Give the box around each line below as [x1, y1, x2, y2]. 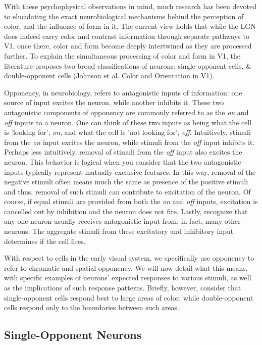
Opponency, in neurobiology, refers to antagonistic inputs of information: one [4, 87, 242, 97]
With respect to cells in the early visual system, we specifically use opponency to [4, 253, 254, 263]
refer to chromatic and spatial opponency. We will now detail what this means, [4, 262, 248, 273]
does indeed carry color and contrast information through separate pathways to [4, 30, 249, 41]
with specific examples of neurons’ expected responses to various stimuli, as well [4, 272, 251, 283]
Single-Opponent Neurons [4, 327, 142, 342]
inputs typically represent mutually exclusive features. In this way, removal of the [4, 166, 256, 177]
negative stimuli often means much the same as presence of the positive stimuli [4, 176, 248, 187]
